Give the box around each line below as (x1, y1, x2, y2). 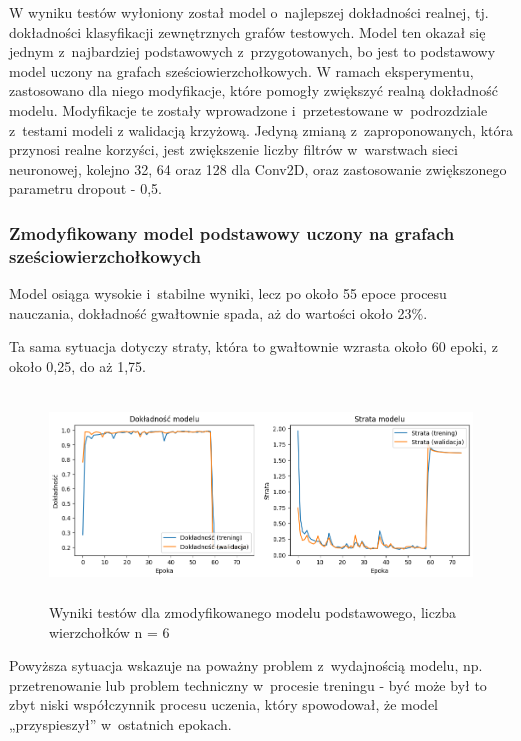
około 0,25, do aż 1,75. (9, 355, 146, 376)
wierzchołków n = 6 (49, 621, 170, 642)
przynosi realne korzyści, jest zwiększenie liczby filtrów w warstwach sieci (9, 139, 458, 160)
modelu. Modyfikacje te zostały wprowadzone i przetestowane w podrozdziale (9, 99, 488, 120)
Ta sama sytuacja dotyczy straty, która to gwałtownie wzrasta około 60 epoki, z (9, 336, 498, 357)
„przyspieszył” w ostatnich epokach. (9, 713, 232, 734)
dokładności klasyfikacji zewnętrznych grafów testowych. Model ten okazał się (9, 21, 486, 42)
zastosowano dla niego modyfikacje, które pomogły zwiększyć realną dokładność (9, 80, 498, 101)
